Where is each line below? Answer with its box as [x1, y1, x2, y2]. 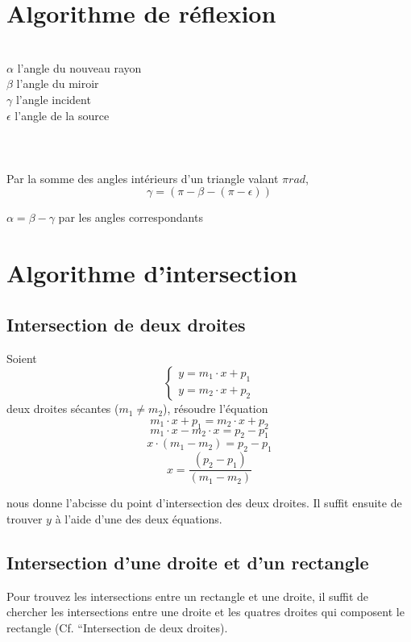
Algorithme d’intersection [6, 256, 297, 290]
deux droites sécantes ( [6, 400, 119, 417]
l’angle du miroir [16, 75, 99, 92]
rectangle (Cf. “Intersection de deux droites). [6, 619, 228, 636]
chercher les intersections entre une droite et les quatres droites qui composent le [6, 603, 405, 620]
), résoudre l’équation [163, 400, 268, 417]
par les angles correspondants [58, 209, 203, 226]
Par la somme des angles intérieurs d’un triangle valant [6, 169, 279, 186]
